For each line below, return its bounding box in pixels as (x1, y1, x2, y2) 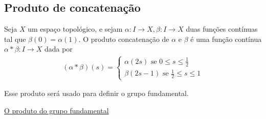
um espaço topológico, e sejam (28, 23, 123, 34)
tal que (4, 33, 26, 44)
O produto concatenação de (83, 33, 169, 44)
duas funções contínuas (186, 23, 258, 34)
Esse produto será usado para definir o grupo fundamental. (4, 88, 189, 99)
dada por (44, 43, 73, 54)
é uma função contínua (190, 33, 262, 44)
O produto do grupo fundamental (4, 105, 109, 115)
